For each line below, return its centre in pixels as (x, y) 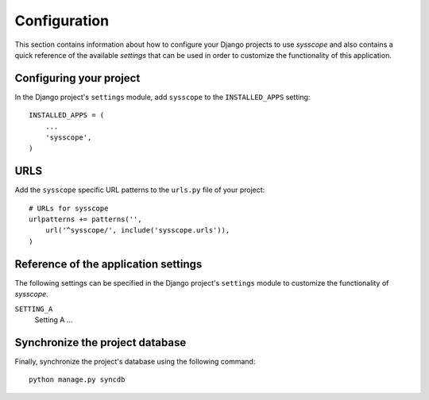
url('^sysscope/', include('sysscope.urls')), (137, 231)
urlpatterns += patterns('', (85, 219)
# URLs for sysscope (69, 208)
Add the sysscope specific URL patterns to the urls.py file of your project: (140, 190)
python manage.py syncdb (77, 380)
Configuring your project (77, 78)
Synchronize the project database (100, 342)
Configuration (62, 21)
